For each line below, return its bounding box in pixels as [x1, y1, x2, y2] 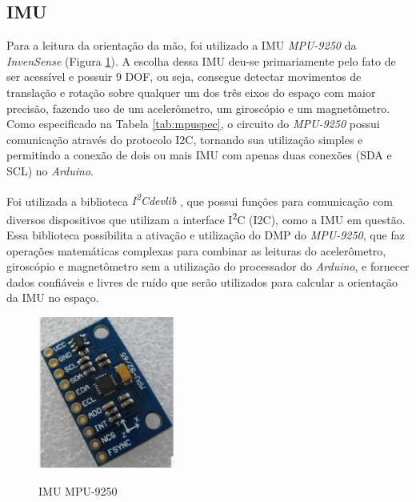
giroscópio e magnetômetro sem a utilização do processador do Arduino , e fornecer [6, 258, 410, 275]
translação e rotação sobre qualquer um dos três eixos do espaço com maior [6, 83, 376, 100]
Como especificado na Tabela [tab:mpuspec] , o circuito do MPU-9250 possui [6, 115, 380, 132]
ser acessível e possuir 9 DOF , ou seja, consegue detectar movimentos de [6, 68, 362, 85]
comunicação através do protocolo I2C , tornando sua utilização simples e [6, 131, 363, 147]
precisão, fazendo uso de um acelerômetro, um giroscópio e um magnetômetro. [6, 99, 390, 116]
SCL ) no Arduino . [6, 162, 94, 179]
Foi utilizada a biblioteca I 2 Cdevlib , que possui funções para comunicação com [6, 190, 393, 209]
